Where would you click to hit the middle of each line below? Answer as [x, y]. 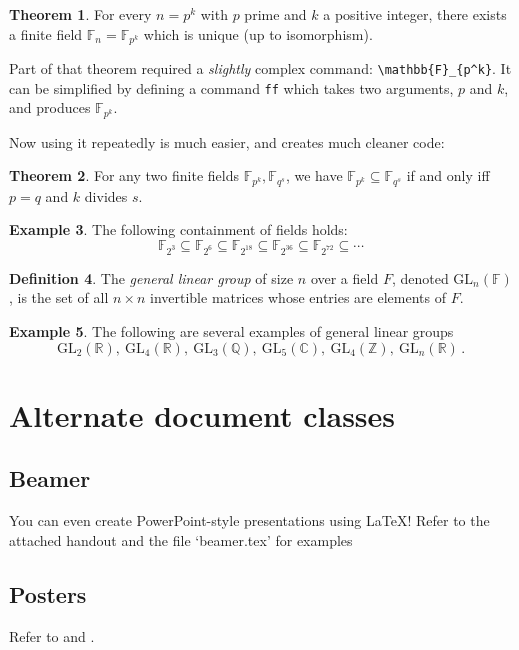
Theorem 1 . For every [80, 14]
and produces [50, 107]
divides [106, 195]
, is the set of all [59, 297]
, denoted [420, 277]
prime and [275, 14]
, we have [314, 175]
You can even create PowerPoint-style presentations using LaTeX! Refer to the [249, 520]
